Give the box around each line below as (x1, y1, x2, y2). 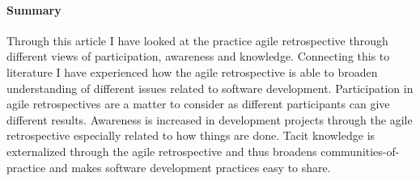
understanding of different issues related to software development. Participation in (6, 79, 414, 96)
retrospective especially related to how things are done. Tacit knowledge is (6, 127, 375, 144)
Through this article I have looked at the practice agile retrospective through (6, 32, 388, 48)
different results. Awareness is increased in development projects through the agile (6, 111, 413, 128)
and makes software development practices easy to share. (49, 158, 331, 175)
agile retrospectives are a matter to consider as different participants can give (6, 95, 390, 112)
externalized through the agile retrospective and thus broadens (6, 142, 317, 159)
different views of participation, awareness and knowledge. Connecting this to (6, 48, 390, 65)
